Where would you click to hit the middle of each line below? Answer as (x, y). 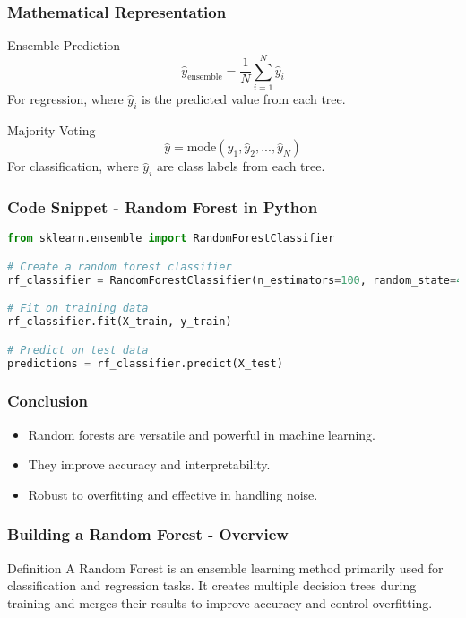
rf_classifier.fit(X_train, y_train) (120, 322)
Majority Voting (52, 129)
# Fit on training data (78, 309)
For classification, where (73, 166)
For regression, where (65, 98)
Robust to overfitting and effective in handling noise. (173, 494)
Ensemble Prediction (64, 45)
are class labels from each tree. (241, 166)
